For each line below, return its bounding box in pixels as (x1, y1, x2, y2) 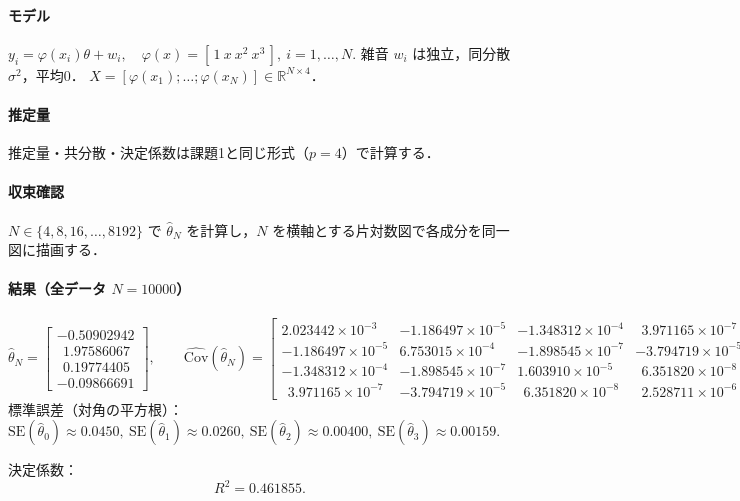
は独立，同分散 (412, 42, 511, 63)
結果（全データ (8, 278, 106, 299)
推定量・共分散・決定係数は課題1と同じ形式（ (8, 142, 309, 163)
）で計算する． (341, 142, 440, 163)
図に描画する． (8, 239, 106, 260)
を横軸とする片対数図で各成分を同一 (272, 219, 510, 240)
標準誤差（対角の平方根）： (8, 398, 183, 419)
